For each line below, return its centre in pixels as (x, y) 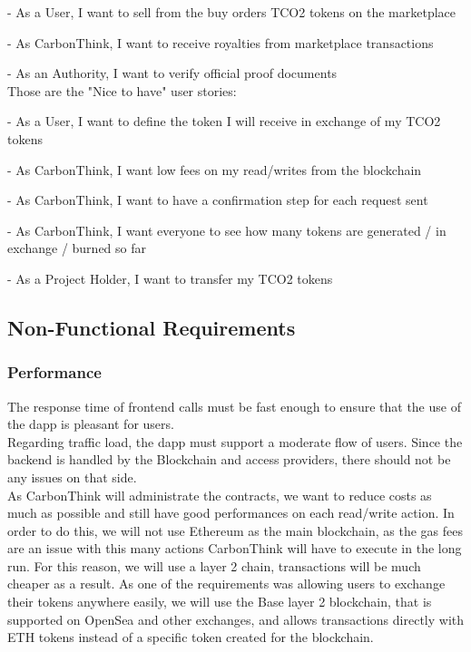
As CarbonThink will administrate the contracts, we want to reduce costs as (220, 495)
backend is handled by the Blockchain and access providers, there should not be (229, 459)
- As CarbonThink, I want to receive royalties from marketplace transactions (221, 42)
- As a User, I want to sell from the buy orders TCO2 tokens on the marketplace (232, 12)
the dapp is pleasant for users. (91, 424)
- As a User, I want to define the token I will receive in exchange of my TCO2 (224, 121)
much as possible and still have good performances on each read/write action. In (231, 513)
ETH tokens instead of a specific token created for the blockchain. (191, 637)
